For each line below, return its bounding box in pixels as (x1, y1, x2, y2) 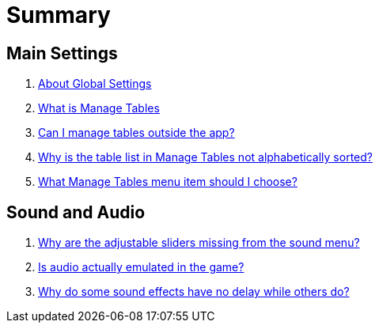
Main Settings (6, 43, 118, 63)
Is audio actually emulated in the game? (38, 260, 244, 274)
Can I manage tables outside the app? (38, 126, 235, 140)
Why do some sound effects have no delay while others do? (38, 285, 350, 299)
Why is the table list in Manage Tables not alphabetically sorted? (38, 150, 373, 164)
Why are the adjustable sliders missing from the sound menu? (38, 236, 360, 250)
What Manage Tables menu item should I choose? (38, 175, 298, 189)
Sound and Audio (6, 202, 146, 222)
